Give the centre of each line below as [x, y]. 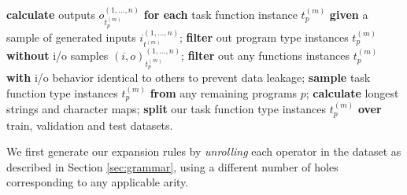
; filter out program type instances [264, 37]
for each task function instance [220, 14]
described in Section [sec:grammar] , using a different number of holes [172, 166]
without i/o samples [57, 55]
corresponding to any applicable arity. [98, 182]
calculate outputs [51, 14]
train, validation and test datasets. [90, 125]
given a [349, 14]
